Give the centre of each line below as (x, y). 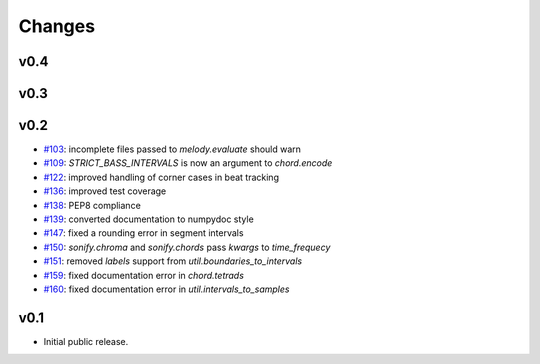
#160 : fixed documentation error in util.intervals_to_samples (166, 289)
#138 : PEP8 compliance (92, 205)
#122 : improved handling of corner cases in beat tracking (161, 177)
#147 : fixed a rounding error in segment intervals (143, 233)
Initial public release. (86, 341)
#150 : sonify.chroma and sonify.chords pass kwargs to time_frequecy (187, 247)
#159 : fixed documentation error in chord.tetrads (144, 275)
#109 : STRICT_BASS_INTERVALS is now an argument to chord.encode (188, 163)
